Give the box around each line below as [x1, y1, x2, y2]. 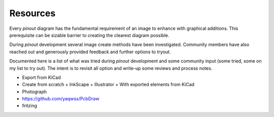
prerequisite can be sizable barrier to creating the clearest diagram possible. [9, 32, 169, 38]
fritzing [22, 103, 38, 109]
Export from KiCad [22, 74, 61, 81]
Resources [9, 8, 56, 19]
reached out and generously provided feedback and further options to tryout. [9, 49, 171, 55]
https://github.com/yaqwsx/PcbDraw [22, 96, 99, 102]
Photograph [22, 89, 47, 95]
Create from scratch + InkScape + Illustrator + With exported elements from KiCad [22, 82, 195, 88]
